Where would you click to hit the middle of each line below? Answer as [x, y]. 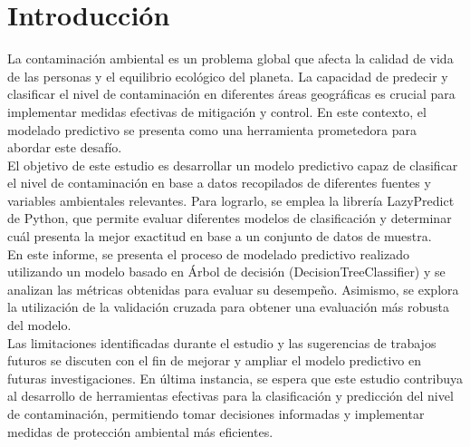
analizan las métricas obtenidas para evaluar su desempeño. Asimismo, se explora [233, 289]
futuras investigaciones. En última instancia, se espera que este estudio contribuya [235, 378]
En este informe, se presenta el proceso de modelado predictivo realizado [208, 253]
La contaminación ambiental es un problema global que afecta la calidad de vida [230, 58]
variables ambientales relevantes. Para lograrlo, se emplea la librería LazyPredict [231, 200]
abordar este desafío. [65, 147]
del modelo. [39, 325]
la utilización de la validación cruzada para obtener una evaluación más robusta [228, 307]
